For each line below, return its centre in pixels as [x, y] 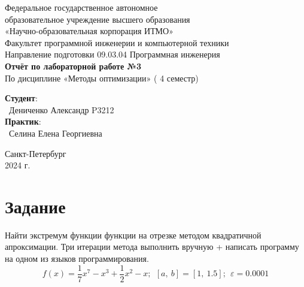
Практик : [23, 121]
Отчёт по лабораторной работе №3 [73, 66]
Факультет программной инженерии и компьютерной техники [117, 42]
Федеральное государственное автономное [81, 7]
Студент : [21, 98]
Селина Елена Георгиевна [55, 133]
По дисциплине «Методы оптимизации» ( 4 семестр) [102, 78]
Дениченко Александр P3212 [61, 109]
